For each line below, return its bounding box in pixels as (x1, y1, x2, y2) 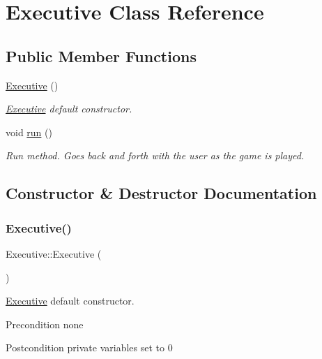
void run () (6, 124, 52, 139)
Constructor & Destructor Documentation (6, 182, 317, 204)
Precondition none (6, 316, 84, 331)
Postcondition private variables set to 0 (6, 340, 173, 355)
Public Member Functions (6, 45, 197, 66)
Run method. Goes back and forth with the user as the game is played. (6, 148, 305, 163)
